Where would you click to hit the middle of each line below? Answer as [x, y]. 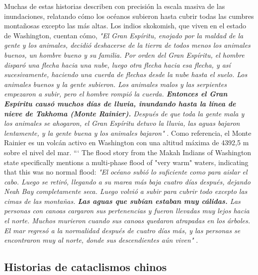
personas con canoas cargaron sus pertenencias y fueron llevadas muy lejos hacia [127, 211]
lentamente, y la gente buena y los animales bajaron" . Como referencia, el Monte [128, 133]
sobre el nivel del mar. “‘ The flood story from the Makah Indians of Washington [128, 152]
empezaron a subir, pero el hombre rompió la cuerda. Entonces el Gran [116, 94]
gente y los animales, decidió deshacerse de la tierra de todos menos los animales [127, 45]
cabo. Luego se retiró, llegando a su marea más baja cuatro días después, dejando [127, 181]
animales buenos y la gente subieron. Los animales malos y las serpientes [115, 84]
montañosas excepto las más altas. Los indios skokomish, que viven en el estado [125, 26]
